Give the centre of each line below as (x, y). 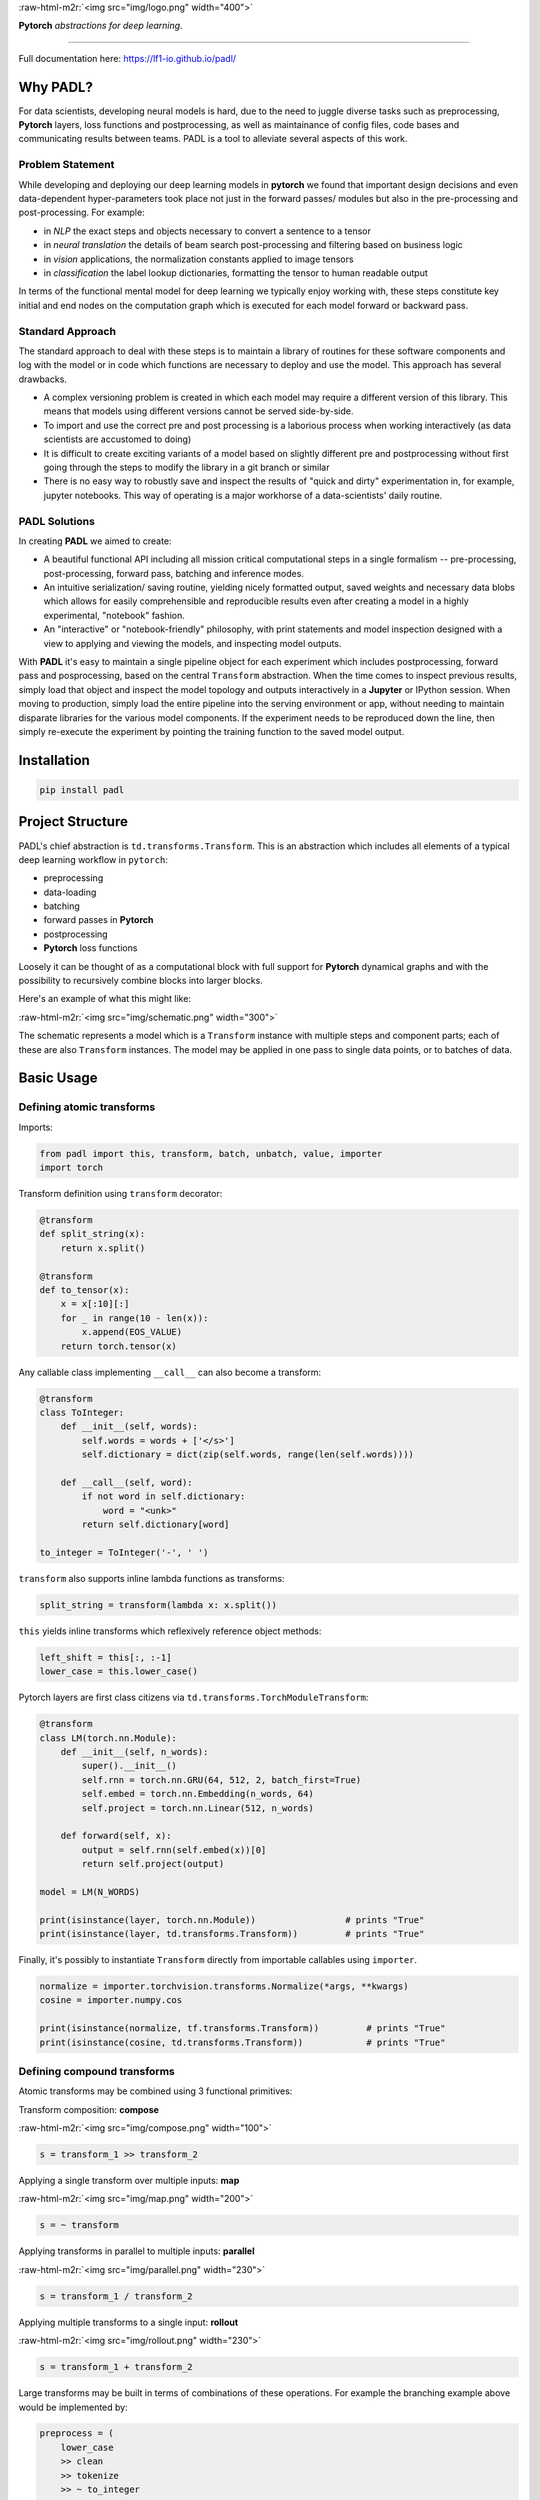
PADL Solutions (56, 521)
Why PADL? (56, 86)
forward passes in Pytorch (98, 920)
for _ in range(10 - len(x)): (134, 1318)
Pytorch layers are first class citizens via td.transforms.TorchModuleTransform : (193, 1697)
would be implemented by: (73, 2407)
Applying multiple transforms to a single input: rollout (128, 2322)
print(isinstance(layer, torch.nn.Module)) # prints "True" (232, 1919)
